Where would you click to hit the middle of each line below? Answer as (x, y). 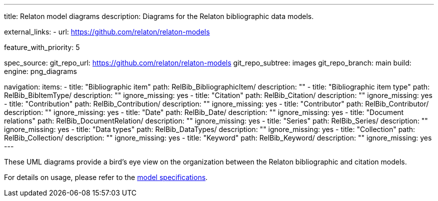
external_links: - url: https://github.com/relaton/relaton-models (107, 32)
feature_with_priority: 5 (42, 47)
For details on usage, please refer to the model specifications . (106, 177)
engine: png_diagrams (40, 71)
